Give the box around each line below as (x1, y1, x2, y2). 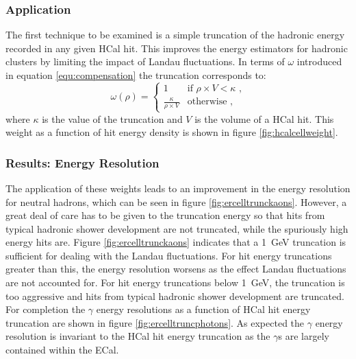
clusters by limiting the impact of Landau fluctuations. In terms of (5, 54, 285, 69)
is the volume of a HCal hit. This (194, 111, 334, 126)
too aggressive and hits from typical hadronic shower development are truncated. (5, 288, 344, 303)
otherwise (187, 97, 227, 107)
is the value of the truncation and (42, 111, 183, 126)
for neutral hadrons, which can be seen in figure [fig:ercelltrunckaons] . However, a (5, 194, 347, 209)
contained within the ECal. (5, 343, 119, 357)
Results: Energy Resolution (5, 154, 160, 171)
